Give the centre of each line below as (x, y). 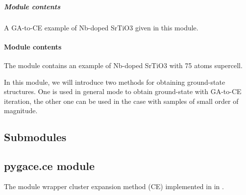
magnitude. (21, 110)
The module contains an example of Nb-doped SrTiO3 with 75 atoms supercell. (123, 65)
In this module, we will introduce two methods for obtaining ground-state (115, 82)
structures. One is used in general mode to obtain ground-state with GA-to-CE (123, 91)
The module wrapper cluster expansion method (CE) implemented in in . (114, 186)
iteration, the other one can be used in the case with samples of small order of (121, 101)
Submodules (35, 137)
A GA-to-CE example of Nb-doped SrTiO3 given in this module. (101, 27)
